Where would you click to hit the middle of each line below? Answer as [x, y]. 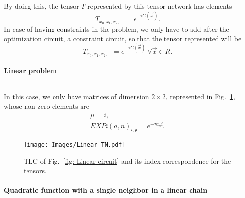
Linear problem [31, 71]
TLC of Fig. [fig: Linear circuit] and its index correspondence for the [127, 161]
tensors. [35, 170]
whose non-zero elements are [47, 106]
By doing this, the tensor [41, 6]
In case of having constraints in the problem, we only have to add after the [117, 28]
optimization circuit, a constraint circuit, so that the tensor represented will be [123, 38]
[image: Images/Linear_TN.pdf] [75, 145]
